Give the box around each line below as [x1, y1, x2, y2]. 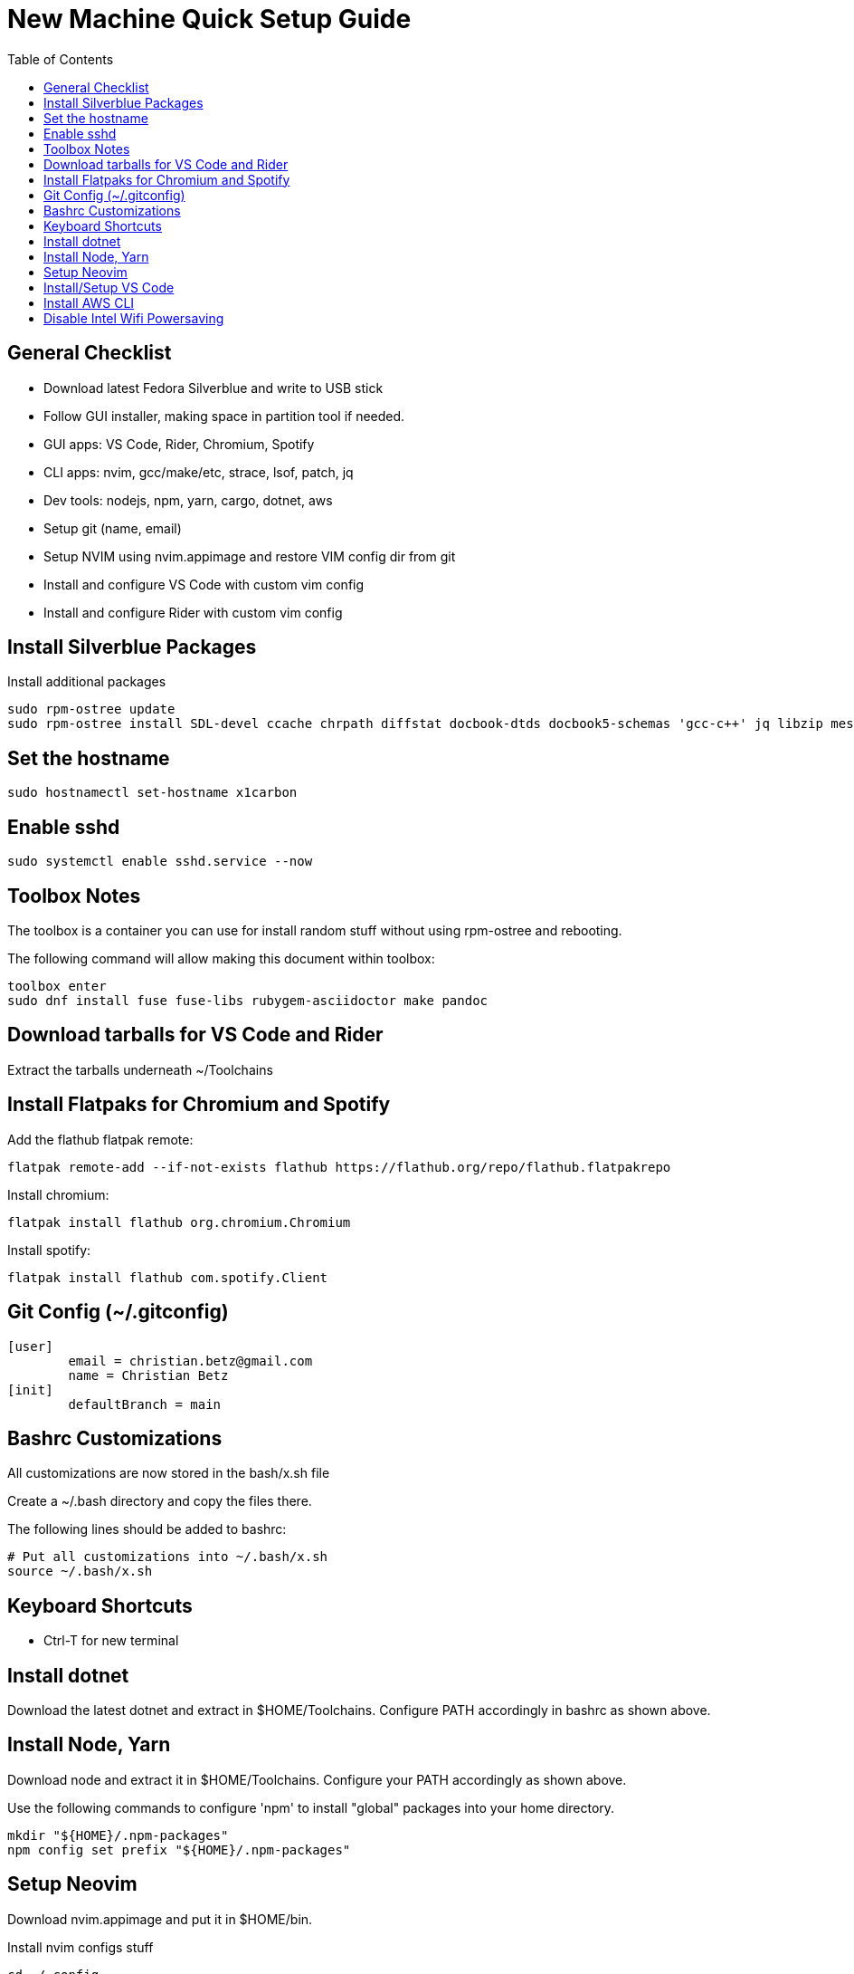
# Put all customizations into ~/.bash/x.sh [7, 1549, 328, 1565]
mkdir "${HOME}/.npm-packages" [7, 1827, 229, 1843]
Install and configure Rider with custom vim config [43, 604, 343, 620]
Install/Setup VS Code [43, 279, 175, 295]
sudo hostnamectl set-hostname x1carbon [7, 785, 298, 800]
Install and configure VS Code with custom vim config [43, 576, 365, 592]
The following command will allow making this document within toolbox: [7, 950, 435, 966]
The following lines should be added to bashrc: [7, 1521, 287, 1538]
